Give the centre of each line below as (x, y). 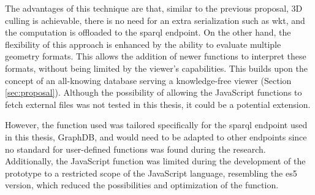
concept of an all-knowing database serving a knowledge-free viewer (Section (148, 80)
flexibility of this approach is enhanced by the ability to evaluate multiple (143, 44)
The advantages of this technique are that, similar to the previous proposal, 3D (154, 8)
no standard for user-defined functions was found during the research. (135, 149)
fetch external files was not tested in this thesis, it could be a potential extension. (158, 104)
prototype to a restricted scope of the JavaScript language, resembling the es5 (151, 173)
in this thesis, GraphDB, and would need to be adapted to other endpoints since (156, 136)
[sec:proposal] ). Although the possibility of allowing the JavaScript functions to (154, 92)
